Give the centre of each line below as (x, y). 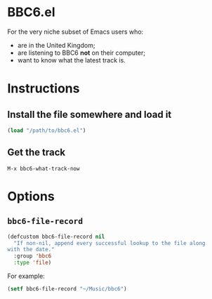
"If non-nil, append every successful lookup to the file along (110, 243)
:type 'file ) (33, 263)
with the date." (31, 250)
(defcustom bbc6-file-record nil (56, 237)
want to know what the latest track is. (72, 60)
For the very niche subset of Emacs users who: (75, 32)
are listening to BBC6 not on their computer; (81, 53)
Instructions (44, 89)
